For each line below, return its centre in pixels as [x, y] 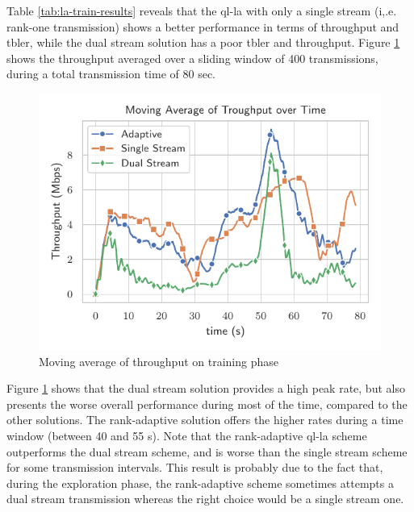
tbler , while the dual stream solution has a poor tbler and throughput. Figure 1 [203, 42]
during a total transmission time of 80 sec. [111, 74]
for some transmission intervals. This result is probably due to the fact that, [195, 467]
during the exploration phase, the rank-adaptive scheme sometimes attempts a [200, 483]
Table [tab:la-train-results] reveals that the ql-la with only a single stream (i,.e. [202, 10]
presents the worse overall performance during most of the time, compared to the [207, 404]
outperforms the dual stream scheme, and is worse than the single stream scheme [207, 451]
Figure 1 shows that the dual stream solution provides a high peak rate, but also [206, 388]
